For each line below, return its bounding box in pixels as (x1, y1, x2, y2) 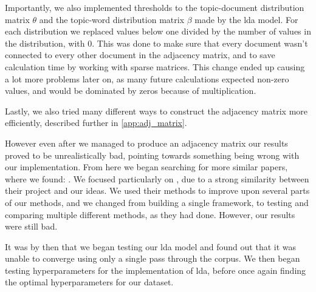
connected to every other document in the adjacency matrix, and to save (5, 48, 275, 61)
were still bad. (5, 220, 58, 233)
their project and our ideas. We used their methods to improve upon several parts (5, 184, 310, 197)
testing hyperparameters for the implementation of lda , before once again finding (5, 264, 306, 276)
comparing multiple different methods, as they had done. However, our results (5, 208, 295, 221)
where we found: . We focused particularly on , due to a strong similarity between (5, 172, 309, 185)
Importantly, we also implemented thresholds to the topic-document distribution (5, 1, 304, 13)
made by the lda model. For (194, 13, 298, 25)
